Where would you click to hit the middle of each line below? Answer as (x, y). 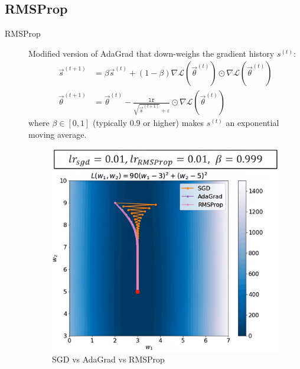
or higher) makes (174, 123)
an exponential (252, 123)
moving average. (58, 135)
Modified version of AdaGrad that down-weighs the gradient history (151, 53)
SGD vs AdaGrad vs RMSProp (108, 359)
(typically (110, 123)
